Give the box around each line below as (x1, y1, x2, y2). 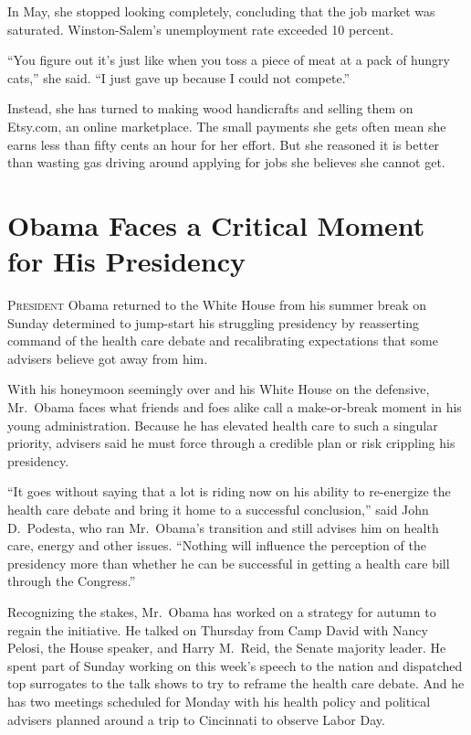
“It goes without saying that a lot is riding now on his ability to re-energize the (7, 482, 451, 501)
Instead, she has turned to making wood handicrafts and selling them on (7, 99, 413, 118)
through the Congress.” (7, 571, 136, 591)
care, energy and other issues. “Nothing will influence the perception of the (7, 536, 426, 555)
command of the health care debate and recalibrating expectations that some (7, 331, 438, 350)
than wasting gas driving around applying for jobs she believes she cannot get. (7, 153, 445, 172)
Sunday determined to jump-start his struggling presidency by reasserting (7, 313, 420, 332)
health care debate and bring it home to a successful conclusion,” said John (7, 500, 429, 518)
